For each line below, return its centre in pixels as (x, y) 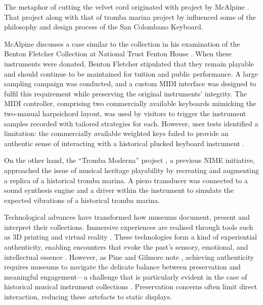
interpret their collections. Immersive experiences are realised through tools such (129, 227)
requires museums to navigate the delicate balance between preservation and (122, 267)
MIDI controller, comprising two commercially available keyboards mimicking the (130, 103)
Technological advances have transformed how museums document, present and (127, 217)
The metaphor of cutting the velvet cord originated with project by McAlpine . (127, 7)
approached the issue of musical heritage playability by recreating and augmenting (132, 170)
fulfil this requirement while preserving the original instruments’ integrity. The (126, 93)
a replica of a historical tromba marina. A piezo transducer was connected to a (126, 180)
